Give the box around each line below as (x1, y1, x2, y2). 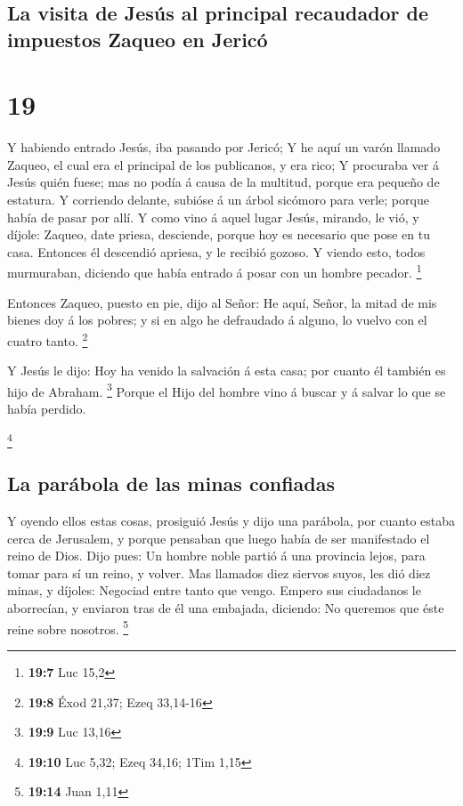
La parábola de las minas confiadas (7, 470, 335, 497)
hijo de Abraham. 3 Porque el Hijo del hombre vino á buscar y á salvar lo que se (7, 379, 446, 400)
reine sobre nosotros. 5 (7, 617, 129, 638)
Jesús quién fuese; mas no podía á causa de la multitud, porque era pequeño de (7, 173, 440, 191)
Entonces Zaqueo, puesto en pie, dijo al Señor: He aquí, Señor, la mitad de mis (7, 293, 437, 311)
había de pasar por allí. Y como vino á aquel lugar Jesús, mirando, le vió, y (7, 207, 419, 226)
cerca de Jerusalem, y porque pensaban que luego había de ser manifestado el (7, 528, 430, 547)
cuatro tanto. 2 (7, 328, 88, 350)
